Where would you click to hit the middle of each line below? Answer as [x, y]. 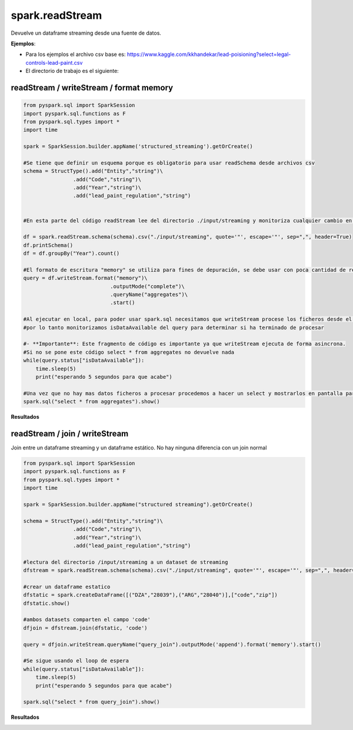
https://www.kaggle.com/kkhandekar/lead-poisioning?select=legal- [209, 54]
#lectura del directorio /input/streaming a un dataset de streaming [126, 562]
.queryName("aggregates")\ [149, 295]
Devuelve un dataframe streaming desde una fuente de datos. [86, 33]
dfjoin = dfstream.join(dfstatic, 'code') [85, 628]
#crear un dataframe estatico [67, 586]
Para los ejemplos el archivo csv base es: [76, 54]
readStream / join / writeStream [70, 433]
